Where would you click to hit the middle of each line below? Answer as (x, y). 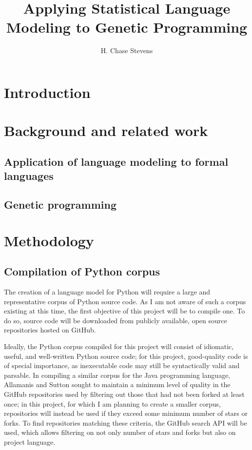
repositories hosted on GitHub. (50, 330)
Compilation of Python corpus (82, 271)
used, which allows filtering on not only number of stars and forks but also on (120, 432)
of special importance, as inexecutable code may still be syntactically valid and (122, 365)
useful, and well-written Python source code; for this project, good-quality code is (126, 356)
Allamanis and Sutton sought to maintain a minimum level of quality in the (117, 384)
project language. (30, 441)
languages (29, 176)
